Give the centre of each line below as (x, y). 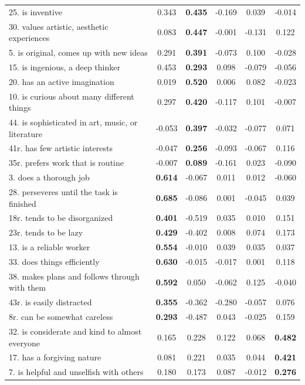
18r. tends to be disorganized (61, 218)
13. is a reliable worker (50, 247)
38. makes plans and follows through (74, 276)
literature (26, 133)
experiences (29, 38)
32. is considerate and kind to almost (75, 331)
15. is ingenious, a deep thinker (65, 67)
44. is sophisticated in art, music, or (73, 122)
